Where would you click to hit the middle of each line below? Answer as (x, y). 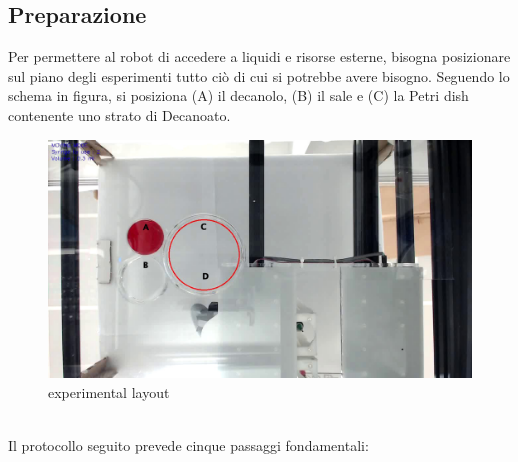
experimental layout (109, 391)
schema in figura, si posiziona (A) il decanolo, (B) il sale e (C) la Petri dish (238, 95)
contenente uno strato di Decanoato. (119, 114)
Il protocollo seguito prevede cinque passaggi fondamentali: (188, 444)
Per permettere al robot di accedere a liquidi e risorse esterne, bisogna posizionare (259, 56)
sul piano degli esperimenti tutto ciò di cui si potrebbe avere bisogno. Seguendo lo (259, 75)
